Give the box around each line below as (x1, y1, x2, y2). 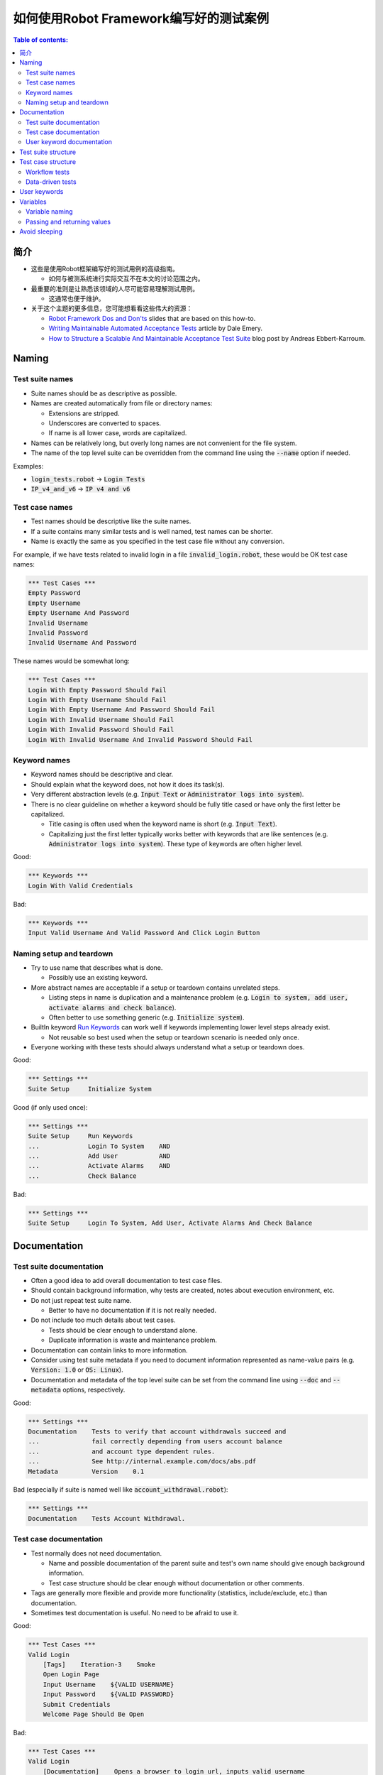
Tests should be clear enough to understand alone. (48, 1326, 198, 1334)
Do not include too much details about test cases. (30, 1316, 177, 1324)
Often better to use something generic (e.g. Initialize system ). (48, 1012, 245, 1022)
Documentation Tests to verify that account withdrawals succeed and (28, 1427, 287, 1436)
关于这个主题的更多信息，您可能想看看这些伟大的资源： (30, 304, 193, 312)
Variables (19, 197, 47, 206)
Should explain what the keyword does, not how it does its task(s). (30, 780, 225, 788)
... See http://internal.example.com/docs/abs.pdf (28, 1458, 257, 1465)
